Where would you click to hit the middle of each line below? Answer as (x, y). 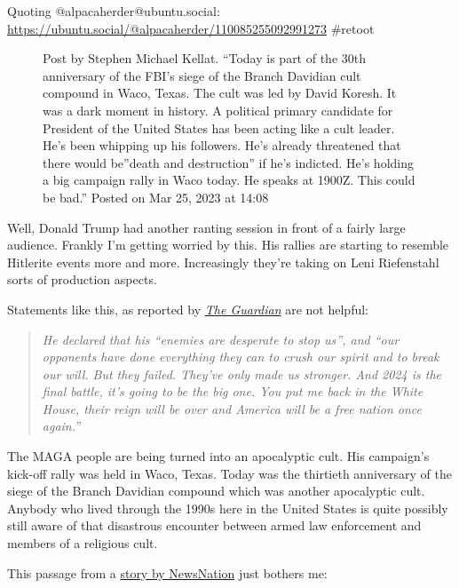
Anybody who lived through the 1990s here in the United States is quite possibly (228, 508)
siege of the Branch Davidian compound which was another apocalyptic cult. (216, 491)
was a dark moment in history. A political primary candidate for (218, 110)
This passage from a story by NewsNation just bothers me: (167, 572)
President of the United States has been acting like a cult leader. (219, 127)
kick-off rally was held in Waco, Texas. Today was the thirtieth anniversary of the (229, 473)
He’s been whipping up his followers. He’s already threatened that (222, 145)
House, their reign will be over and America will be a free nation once (232, 408)
